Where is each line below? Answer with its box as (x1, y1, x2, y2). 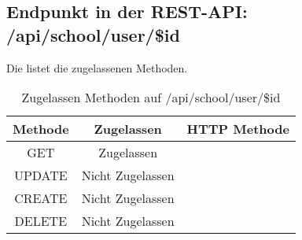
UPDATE (13, 166, 68, 185)
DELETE (14, 212, 68, 231)
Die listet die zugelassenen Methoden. (6, 59, 188, 76)
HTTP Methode (186, 120, 289, 138)
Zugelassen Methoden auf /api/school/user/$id (21, 88, 281, 107)
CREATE (14, 189, 68, 208)
